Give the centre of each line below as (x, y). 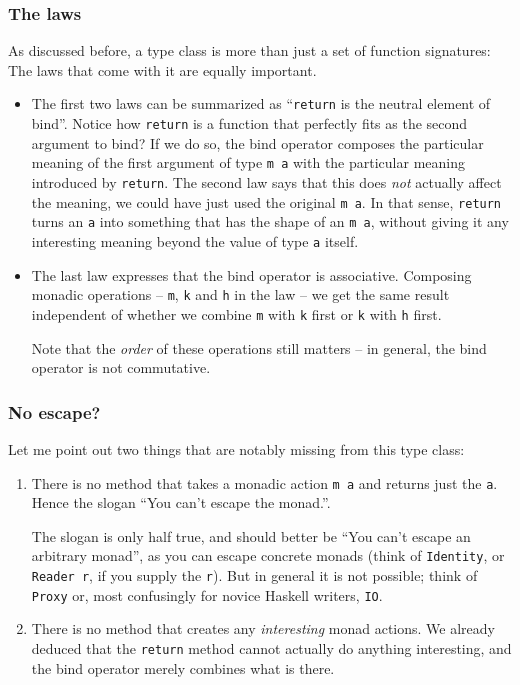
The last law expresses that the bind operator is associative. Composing (251, 274)
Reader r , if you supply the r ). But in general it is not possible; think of (254, 575)
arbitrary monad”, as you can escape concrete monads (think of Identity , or (268, 555)
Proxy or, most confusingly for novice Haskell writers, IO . (207, 594)
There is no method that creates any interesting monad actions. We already (263, 628)
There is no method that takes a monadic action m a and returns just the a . (264, 482)
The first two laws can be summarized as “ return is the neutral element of (261, 103)
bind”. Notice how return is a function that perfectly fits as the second (249, 123)
